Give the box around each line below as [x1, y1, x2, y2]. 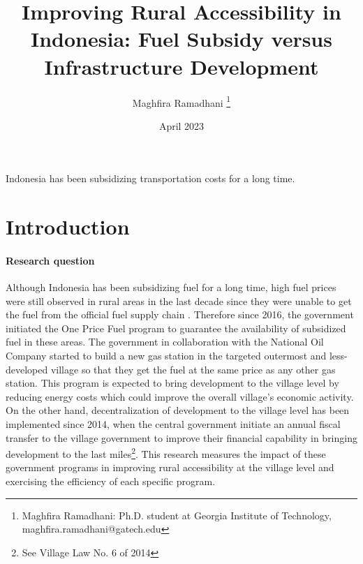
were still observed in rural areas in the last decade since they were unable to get [6, 293, 352, 308]
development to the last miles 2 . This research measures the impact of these [6, 445, 326, 461]
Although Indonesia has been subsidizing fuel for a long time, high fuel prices [6, 280, 336, 295]
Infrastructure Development [44, 52, 319, 80]
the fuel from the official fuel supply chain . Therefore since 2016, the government [6, 307, 354, 322]
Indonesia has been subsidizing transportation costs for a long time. [6, 171, 295, 186]
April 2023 [158, 118, 205, 133]
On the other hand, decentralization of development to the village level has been [6, 403, 350, 417]
